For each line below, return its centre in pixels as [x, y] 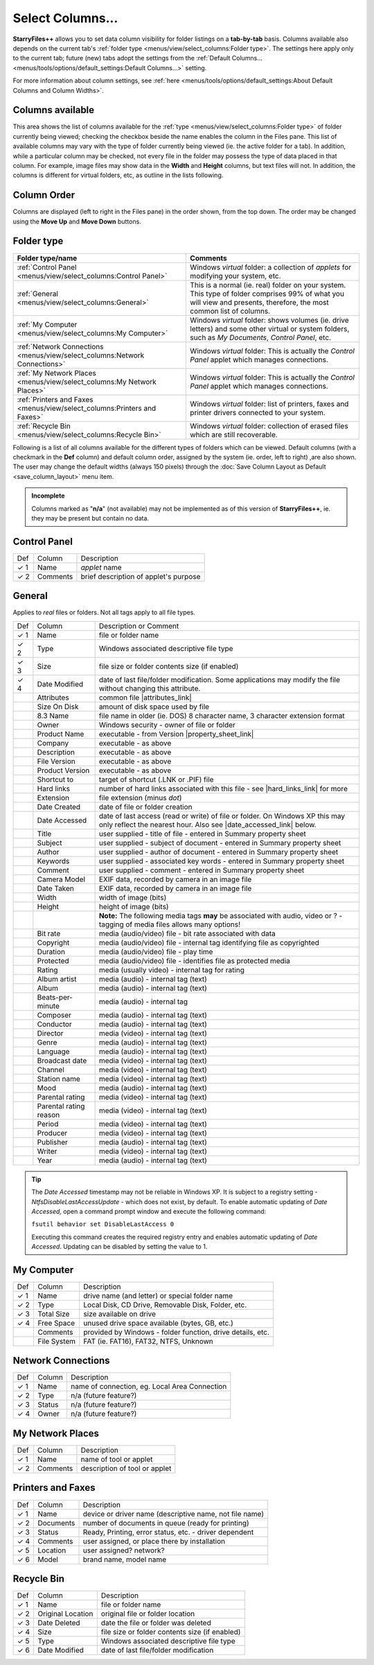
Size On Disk [58, 707]
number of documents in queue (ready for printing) [166, 1523]
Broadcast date [62, 1060]
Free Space [56, 1323]
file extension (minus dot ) [140, 797]
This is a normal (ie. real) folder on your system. [268, 285]
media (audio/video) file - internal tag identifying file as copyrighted [209, 943]
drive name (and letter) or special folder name [158, 1296]
